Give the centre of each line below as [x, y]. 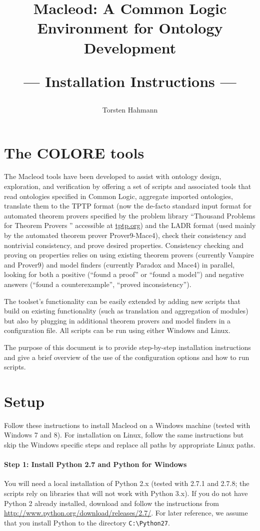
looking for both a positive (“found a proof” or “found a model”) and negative [124, 274]
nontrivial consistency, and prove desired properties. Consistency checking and [124, 245]
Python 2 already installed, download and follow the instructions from [111, 503]
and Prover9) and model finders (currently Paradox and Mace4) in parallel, [119, 264]
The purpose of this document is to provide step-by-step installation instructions [127, 347]
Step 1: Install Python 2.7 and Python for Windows [95, 464]
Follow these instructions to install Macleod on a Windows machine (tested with [127, 425]
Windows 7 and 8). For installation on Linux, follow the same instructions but [124, 435]
